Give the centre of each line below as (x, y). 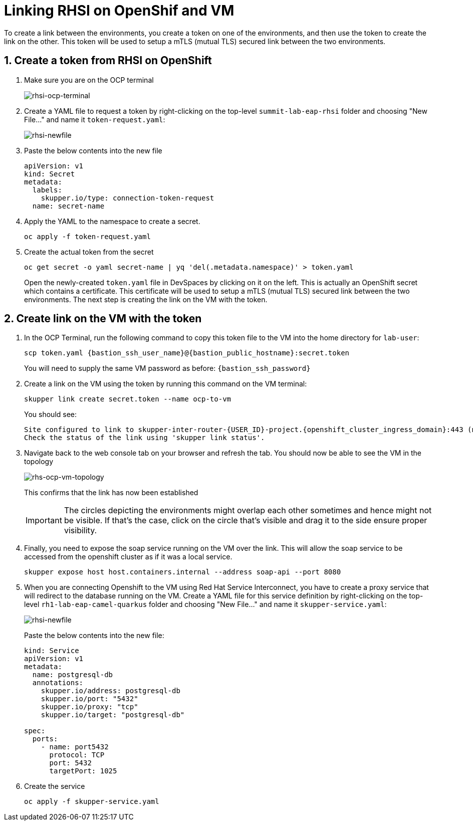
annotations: (58, 683)
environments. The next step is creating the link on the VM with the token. (146, 299)
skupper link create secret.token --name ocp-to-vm (128, 399)
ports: (45, 739)
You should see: (51, 415)
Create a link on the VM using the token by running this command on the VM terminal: (166, 384)
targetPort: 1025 (83, 771)
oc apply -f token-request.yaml (87, 236)
